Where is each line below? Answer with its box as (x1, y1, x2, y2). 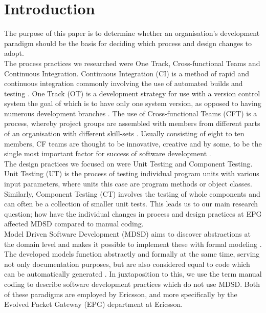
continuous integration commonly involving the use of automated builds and (4, 78, 243, 89)
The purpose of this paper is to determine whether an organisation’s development (4, 28, 260, 38)
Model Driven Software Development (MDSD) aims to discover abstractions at (4, 228, 251, 239)
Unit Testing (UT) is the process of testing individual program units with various (4, 168, 259, 179)
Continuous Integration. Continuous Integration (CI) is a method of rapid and (4, 68, 250, 78)
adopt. (4, 48, 24, 58)
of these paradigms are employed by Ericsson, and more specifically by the (4, 288, 237, 299)
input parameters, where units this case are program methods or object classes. (4, 178, 253, 189)
